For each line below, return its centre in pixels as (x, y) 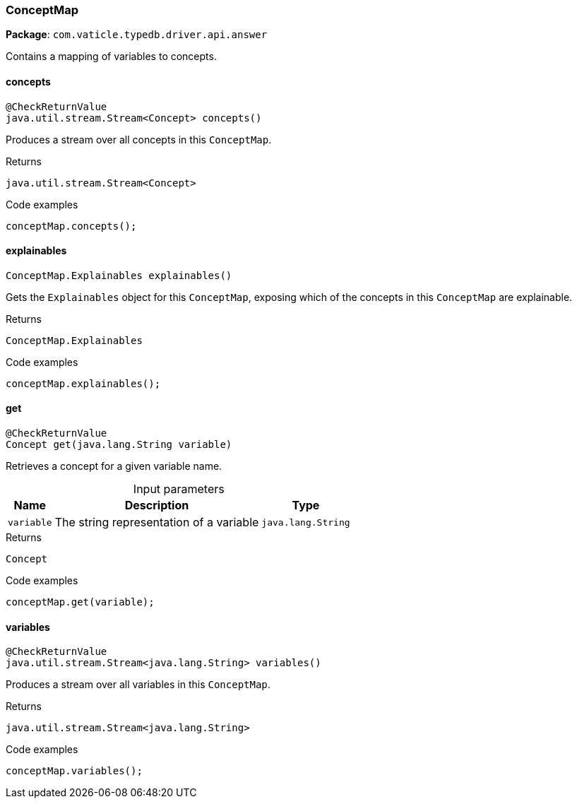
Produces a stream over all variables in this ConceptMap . (138, 685)
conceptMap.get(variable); (80, 602)
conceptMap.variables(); (74, 771)
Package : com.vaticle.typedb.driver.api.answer (137, 35)
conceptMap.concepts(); (71, 226)
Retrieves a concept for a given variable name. (114, 466)
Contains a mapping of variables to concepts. (111, 57)
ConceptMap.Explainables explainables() (119, 275)
